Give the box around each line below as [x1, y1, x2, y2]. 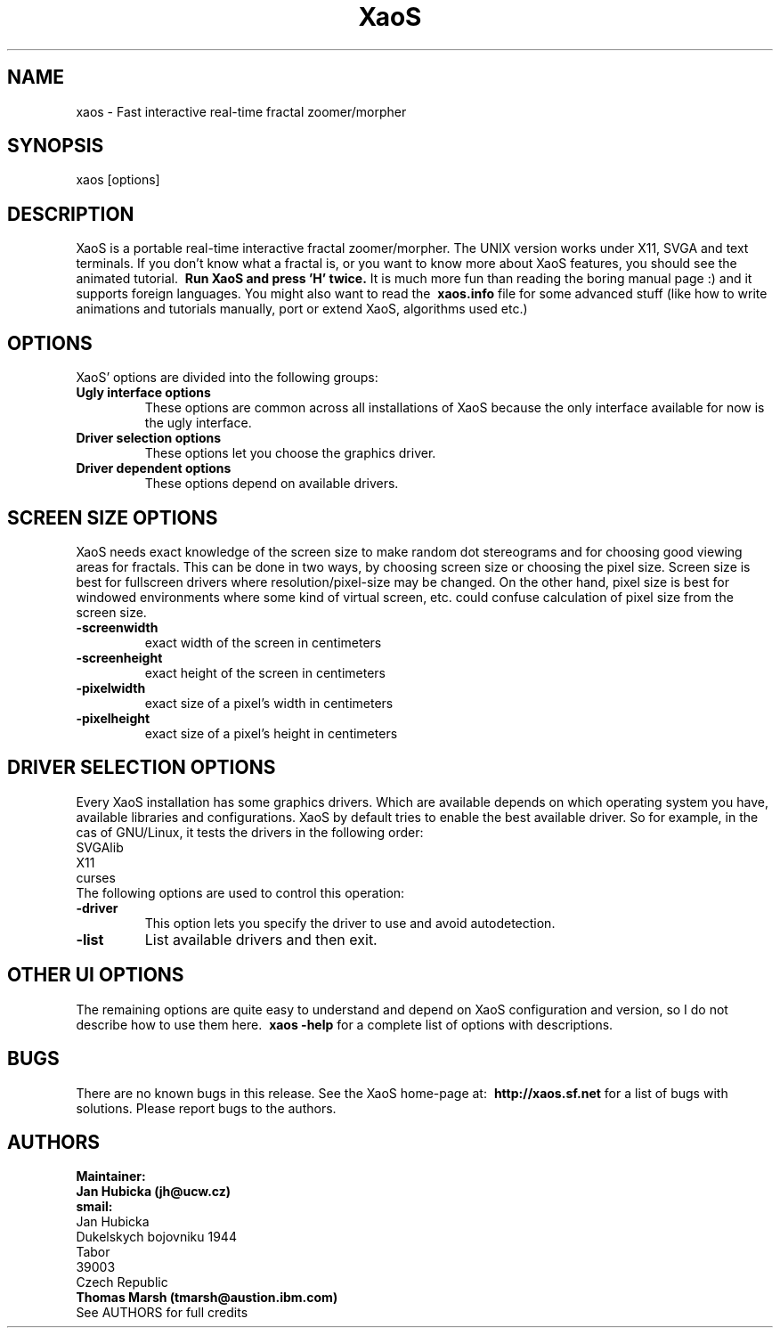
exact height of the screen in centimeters [144, 664, 386, 680]
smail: [76, 1199, 113, 1215]
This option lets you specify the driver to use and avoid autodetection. [144, 915, 556, 931]
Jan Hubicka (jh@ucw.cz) [76, 1184, 232, 1200]
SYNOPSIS [7, 134, 104, 158]
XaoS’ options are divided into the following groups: [76, 370, 378, 386]
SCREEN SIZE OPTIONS [7, 506, 218, 529]
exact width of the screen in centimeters [144, 634, 382, 650]
